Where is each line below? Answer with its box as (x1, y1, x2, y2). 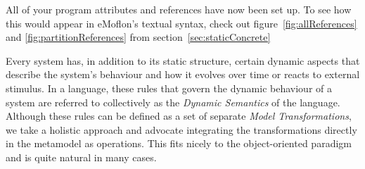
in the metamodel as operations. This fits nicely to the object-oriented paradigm (6, 136, 352, 151)
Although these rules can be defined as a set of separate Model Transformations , (6, 108, 352, 123)
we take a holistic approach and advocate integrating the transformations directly (6, 122, 357, 137)
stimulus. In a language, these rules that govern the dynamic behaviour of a (6, 80, 332, 95)
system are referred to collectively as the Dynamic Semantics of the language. (6, 94, 340, 109)
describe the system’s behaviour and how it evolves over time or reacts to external (6, 67, 360, 82)
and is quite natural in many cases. (6, 149, 157, 164)
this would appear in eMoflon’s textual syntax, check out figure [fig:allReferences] (6, 15, 357, 30)
